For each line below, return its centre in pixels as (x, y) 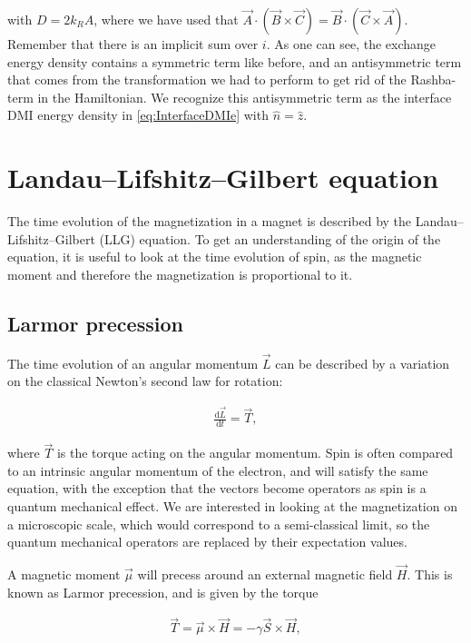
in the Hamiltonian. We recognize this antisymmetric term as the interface (245, 97)
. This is (430, 574)
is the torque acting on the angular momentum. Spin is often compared (255, 453)
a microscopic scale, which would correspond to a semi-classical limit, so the (219, 524)
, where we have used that (166, 19)
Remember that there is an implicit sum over (133, 44)
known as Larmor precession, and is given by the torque (163, 592)
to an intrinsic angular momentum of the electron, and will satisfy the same (218, 470)
